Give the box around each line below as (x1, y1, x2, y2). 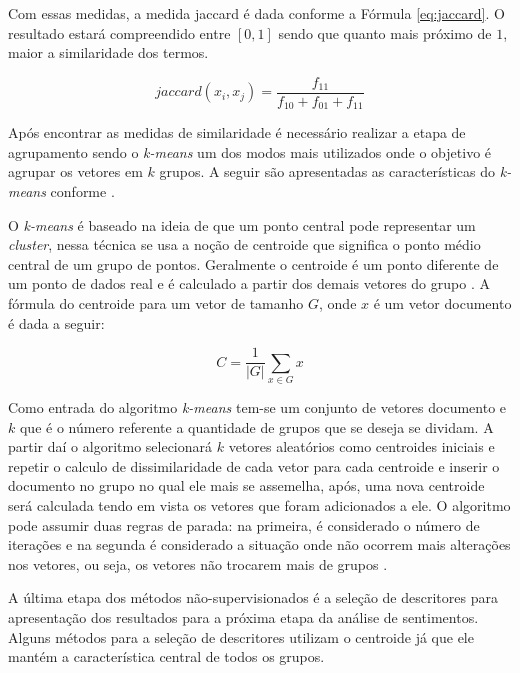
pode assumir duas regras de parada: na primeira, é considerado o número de (8, 514, 480, 535)
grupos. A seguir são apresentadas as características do (159, 161, 496, 182)
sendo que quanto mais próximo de (278, 22, 492, 43)
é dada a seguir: (8, 312, 105, 333)
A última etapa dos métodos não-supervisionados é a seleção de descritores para (8, 587, 498, 608)
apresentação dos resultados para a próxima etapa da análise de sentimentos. (8, 606, 479, 627)
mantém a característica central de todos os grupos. (8, 646, 325, 667)
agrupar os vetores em (8, 161, 143, 182)
